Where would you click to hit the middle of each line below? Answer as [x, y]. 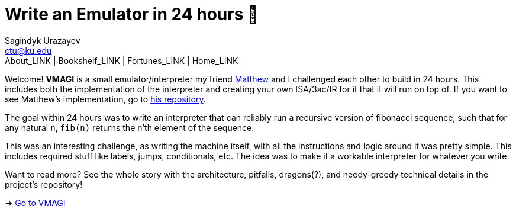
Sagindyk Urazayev [43, 40]
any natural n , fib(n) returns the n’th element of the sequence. [130, 127]
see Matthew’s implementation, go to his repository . [105, 99]
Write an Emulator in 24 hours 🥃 [132, 14]
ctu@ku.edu [28, 50]
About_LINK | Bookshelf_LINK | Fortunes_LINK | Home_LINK [122, 60]
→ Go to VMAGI [35, 203]
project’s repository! [44, 184]
